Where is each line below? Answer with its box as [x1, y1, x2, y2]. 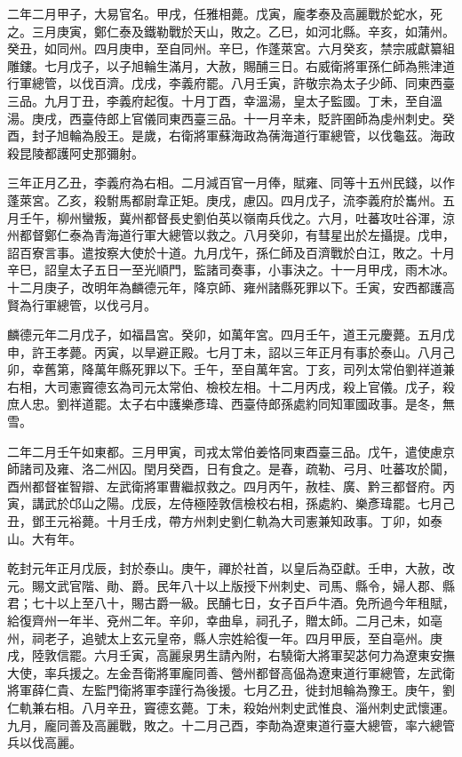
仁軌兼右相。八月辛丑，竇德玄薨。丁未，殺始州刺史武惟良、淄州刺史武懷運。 [7, 697, 455, 716]
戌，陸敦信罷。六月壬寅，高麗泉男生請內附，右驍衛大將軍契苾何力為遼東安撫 [7, 646, 455, 665]
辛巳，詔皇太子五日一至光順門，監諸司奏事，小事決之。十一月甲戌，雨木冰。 [7, 260, 455, 279]
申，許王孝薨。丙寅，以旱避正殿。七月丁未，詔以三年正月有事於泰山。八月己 [7, 342, 455, 361]
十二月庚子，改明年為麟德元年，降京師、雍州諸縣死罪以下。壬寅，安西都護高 [7, 277, 455, 296]
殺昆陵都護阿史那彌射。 [7, 143, 144, 162]
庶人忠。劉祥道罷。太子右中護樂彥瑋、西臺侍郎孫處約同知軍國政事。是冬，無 [7, 394, 455, 413]
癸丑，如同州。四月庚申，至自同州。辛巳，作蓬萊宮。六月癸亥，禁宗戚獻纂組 [7, 39, 455, 58]
